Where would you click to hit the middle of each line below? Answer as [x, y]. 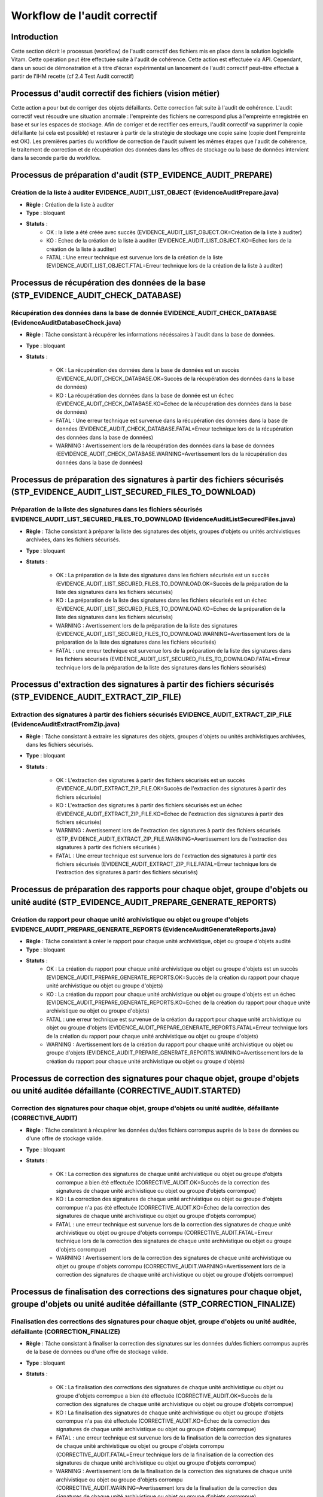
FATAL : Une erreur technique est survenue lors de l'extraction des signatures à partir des [166, 856]
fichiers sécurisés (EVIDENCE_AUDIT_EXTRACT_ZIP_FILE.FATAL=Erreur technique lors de [166, 864]
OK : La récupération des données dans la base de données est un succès [147, 370]
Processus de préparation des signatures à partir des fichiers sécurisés [147, 479]
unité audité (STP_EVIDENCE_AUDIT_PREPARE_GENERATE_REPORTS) [144, 902]
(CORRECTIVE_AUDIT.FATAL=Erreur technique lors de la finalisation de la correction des [165, 1454]
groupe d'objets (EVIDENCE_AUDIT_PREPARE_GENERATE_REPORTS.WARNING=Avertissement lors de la [175, 1053]
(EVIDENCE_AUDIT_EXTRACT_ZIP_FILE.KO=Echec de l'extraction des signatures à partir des [170, 814]
